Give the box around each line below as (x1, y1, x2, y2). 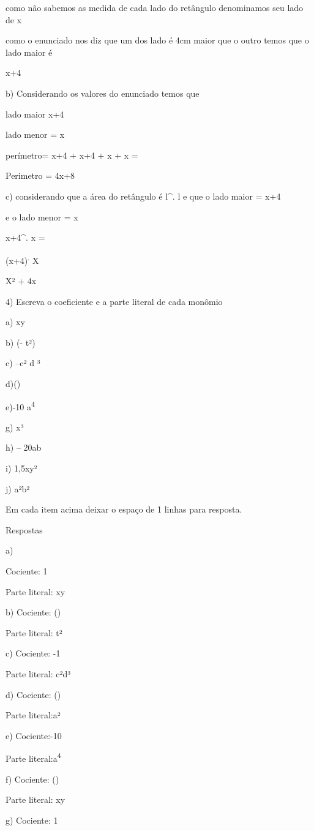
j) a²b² (6, 482, 30, 495)
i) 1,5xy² (6, 461, 37, 474)
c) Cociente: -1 (6, 647, 61, 660)
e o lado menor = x (6, 210, 78, 223)
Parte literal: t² (6, 626, 62, 639)
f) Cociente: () (6, 772, 59, 785)
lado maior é (6, 45, 53, 58)
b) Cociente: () (6, 606, 61, 619)
